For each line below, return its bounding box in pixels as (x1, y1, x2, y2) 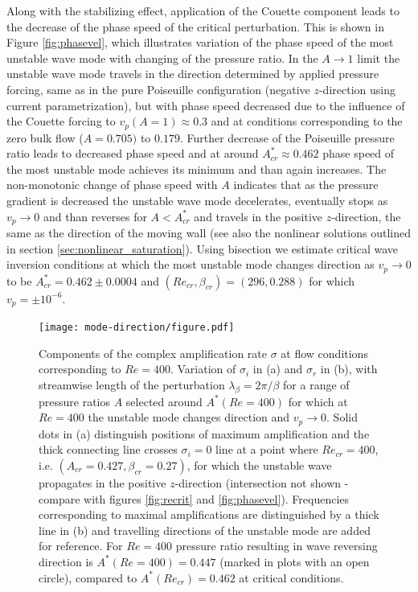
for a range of (283, 376, 350, 393)
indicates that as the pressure (233, 176, 379, 193)
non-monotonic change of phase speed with (6, 176, 218, 193)
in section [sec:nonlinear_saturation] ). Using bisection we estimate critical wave (6, 240, 399, 257)
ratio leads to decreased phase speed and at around (6, 145, 259, 162)
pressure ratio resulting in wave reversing (175, 537, 378, 554)
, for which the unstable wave (186, 457, 332, 473)
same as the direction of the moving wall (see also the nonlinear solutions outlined (6, 224, 411, 241)
